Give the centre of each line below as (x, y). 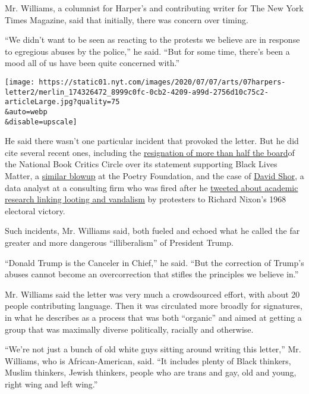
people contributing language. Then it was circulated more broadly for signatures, (154, 306)
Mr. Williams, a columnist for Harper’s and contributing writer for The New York (154, 8)
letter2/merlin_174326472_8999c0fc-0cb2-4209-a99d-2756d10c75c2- (137, 92)
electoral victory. (35, 210)
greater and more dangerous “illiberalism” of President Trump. (119, 242)
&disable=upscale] (41, 122)
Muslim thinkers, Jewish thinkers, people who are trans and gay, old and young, (151, 372)
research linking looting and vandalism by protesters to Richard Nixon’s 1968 (146, 199)
